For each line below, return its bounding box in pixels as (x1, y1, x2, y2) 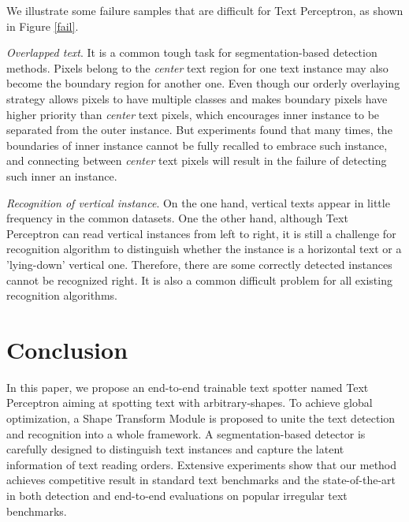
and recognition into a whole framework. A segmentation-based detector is (6, 425, 366, 442)
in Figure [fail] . (6, 17, 79, 34)
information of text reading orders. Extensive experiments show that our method (6, 456, 397, 472)
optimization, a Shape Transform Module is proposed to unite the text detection (6, 410, 396, 426)
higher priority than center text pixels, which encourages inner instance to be (6, 106, 380, 122)
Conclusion (6, 333, 128, 365)
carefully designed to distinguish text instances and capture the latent (6, 441, 344, 457)
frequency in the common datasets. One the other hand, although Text (6, 210, 348, 226)
